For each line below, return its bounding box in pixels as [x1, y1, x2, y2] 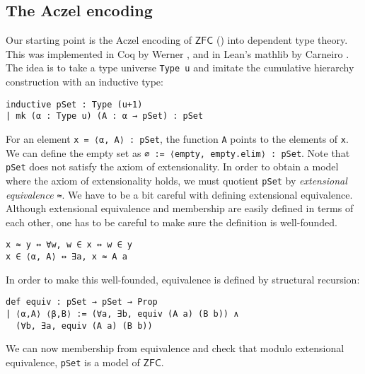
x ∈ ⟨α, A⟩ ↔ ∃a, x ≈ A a [6, 252, 127, 262]
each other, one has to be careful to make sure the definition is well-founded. [6, 214, 337, 229]
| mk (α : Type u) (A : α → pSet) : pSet [6, 111, 204, 122]
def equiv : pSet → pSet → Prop [6, 297, 158, 308]
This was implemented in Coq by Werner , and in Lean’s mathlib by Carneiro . [6, 46, 349, 61]
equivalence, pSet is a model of [6, 354, 140, 369]
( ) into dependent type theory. [216, 33, 348, 47]
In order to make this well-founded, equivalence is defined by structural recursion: [6, 271, 360, 286]
